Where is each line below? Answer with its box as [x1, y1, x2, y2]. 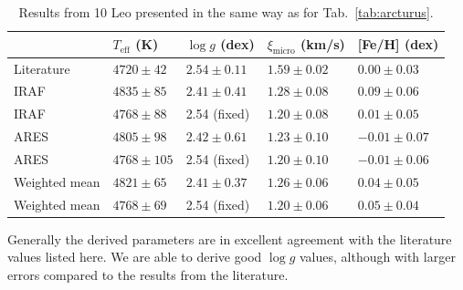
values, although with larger [299, 247, 456, 266]
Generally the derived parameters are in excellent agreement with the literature [7, 229, 452, 248]
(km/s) [300, 34, 345, 53]
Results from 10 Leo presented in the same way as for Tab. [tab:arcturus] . [18, 3, 434, 21]
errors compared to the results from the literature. [7, 264, 289, 284]
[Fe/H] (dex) [357, 35, 439, 54]
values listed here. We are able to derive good [7, 247, 262, 266]
